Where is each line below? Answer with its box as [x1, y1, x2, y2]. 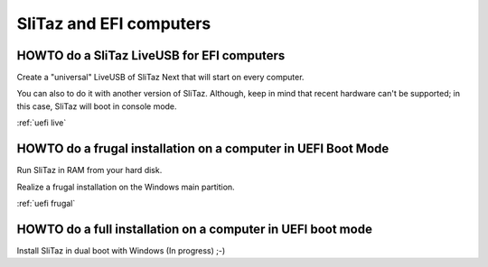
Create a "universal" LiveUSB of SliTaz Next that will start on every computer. [16, 72, 305, 83]
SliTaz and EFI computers [16, 14, 211, 33]
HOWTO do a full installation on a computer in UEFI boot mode [16, 221, 372, 236]
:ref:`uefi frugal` [16, 198, 76, 208]
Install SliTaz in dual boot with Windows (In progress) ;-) [16, 244, 226, 256]
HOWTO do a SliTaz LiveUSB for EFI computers [16, 48, 286, 63]
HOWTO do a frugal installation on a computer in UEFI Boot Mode [16, 141, 389, 157]
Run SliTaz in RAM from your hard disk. [16, 165, 163, 176]
